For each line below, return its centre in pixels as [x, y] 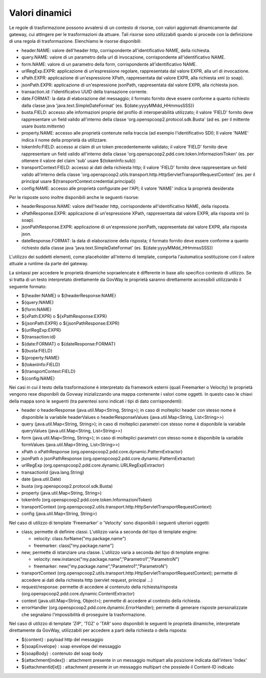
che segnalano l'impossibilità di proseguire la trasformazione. [84, 614]
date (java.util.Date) [41, 479]
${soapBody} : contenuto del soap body [62, 653]
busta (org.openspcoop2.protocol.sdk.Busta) [67, 486]
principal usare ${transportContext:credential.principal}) [79, 181]
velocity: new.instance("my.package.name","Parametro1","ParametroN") [107, 559]
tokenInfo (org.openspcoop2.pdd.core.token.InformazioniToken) [87, 500]
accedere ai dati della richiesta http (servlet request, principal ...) [87, 580]
